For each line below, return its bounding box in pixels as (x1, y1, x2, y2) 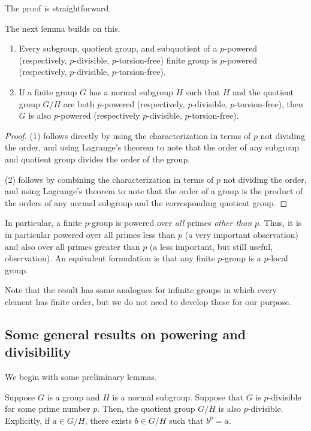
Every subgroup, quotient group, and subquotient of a (19, 42, 218, 55)
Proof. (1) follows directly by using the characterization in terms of (5, 129, 251, 141)
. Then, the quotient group (97, 402, 195, 415)
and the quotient (233, 85, 294, 98)
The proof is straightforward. (5, 2, 111, 14)
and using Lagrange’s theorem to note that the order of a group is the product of (5, 185, 303, 197)
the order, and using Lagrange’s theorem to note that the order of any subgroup (5, 141, 300, 153)
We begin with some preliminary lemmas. (5, 370, 157, 383)
